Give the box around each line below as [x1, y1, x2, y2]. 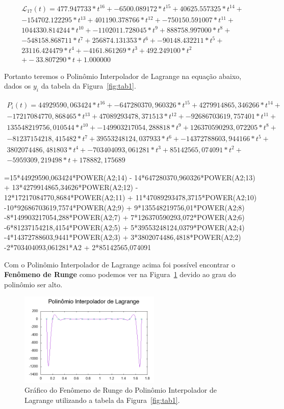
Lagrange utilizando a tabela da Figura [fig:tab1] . [24, 395, 180, 405]
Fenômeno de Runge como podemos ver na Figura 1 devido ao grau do [4, 269, 236, 280]
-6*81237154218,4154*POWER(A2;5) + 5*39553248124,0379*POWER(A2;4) [4, 222, 245, 232]
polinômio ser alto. [4, 279, 63, 289]
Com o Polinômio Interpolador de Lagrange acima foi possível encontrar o [4, 259, 236, 269]
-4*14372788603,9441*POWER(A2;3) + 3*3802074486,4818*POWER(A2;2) [4, 232, 241, 242]
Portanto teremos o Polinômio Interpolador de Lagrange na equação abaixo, [4, 70, 242, 81]
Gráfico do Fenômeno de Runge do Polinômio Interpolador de [24, 385, 217, 395]
